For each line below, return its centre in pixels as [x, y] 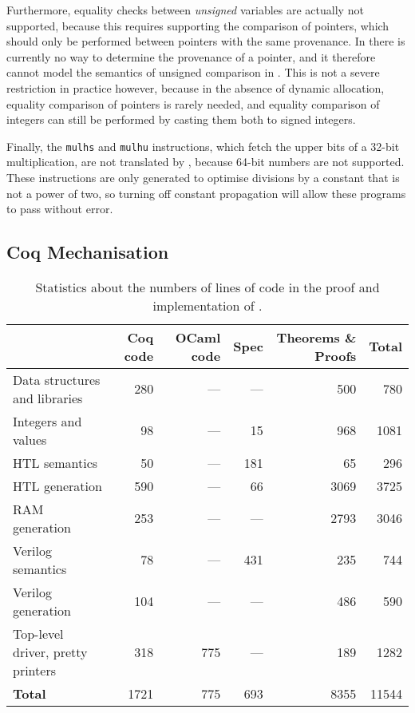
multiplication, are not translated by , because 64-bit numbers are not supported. [206, 162]
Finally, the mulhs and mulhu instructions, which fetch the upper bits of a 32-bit [203, 146]
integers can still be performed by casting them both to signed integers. [181, 119]
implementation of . [207, 305]
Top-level [38, 633]
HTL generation [57, 485]
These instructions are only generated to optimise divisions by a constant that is [203, 177]
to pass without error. [60, 209]
